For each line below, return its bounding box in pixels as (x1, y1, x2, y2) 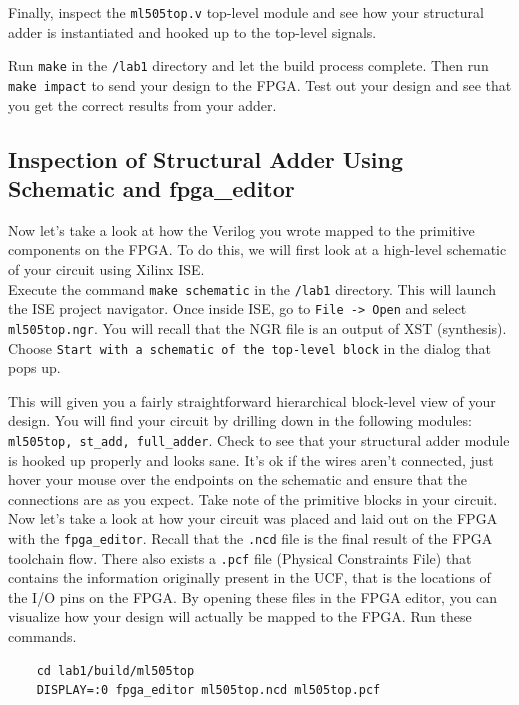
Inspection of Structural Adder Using (8, 143, 404, 174)
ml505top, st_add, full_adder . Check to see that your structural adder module (8, 429, 510, 450)
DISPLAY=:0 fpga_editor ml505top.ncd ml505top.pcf (36, 683, 381, 698)
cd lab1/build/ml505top (36, 663, 195, 678)
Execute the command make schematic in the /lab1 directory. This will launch (8, 278, 496, 299)
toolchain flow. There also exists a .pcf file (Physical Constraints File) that (8, 547, 472, 568)
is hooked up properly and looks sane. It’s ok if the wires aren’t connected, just (8, 449, 494, 470)
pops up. (8, 357, 61, 378)
